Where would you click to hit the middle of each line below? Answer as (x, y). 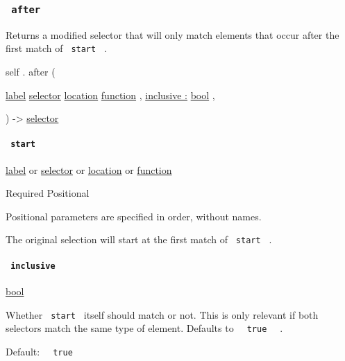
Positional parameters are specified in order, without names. (134, 216)
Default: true (39, 351)
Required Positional (48, 193)
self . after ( (31, 72)
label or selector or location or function (89, 169)
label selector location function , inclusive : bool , (110, 95)
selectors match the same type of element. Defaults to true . (144, 328)
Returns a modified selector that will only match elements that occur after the (172, 34)
